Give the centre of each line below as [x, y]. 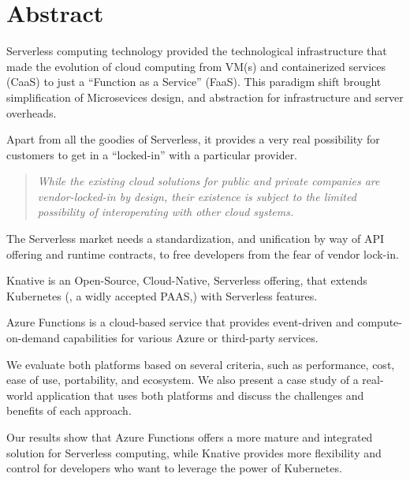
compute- [380, 322]
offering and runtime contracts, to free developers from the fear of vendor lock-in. [203, 254]
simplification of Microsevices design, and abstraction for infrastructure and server [205, 97]
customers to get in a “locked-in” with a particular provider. [152, 154]
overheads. [32, 112]
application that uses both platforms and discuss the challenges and [200, 395]
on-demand [33, 338]
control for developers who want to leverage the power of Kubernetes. [174, 468]
